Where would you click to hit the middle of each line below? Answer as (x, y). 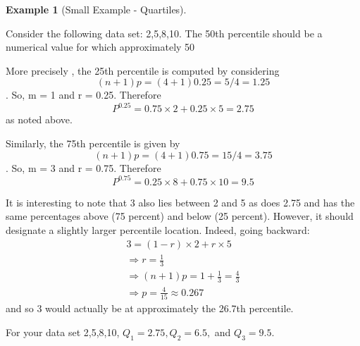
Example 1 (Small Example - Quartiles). (96, 9)
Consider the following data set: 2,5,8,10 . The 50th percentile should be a (164, 33)
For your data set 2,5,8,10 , (63, 332)
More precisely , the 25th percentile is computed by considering (143, 70)
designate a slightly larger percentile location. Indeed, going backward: (158, 229)
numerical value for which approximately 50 (100, 47)
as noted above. (39, 119)
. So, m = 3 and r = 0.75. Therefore (83, 167)
